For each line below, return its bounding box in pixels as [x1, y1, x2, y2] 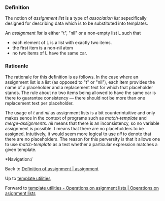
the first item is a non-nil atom [12, 45, 73, 51]
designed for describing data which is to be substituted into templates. [5, 20, 149, 26]
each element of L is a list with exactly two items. [12, 40, 112, 46]
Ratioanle [5, 62, 29, 69]
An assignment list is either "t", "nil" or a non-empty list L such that [5, 30, 141, 36]
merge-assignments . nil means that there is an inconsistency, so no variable [5, 120, 160, 126]
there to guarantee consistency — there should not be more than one [5, 95, 145, 100]
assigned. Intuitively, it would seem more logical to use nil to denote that [5, 131, 152, 137]
